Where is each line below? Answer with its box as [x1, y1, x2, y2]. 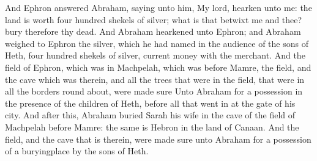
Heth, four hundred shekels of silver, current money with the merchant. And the [5, 49, 305, 62]
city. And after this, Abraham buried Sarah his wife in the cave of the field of [5, 109, 296, 121]
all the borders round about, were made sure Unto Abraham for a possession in [5, 85, 303, 98]
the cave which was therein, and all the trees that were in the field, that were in [5, 73, 305, 85]
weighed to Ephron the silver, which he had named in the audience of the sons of [5, 37, 308, 49]
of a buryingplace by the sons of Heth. [5, 145, 149, 157]
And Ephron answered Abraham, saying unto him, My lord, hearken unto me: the [5, 1, 312, 13]
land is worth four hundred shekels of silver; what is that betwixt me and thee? [5, 13, 302, 26]
